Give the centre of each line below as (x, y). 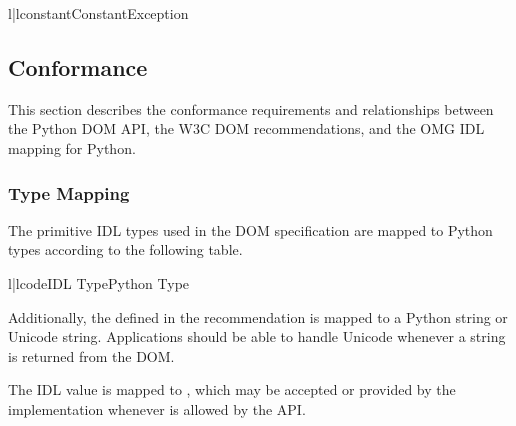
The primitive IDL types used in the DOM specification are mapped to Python (250, 229)
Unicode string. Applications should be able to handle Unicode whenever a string (257, 336)
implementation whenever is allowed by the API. (157, 408)
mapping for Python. (72, 147)
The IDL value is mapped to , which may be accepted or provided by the (232, 389)
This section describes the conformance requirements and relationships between (251, 108)
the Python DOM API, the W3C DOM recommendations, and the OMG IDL (246, 128)
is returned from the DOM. (91, 355)
